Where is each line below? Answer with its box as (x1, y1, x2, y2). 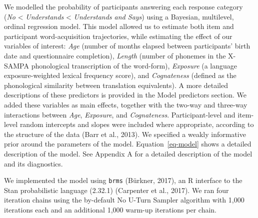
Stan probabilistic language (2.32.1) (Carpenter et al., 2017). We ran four (4, 184, 229, 195)
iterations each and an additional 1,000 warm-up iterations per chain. (4, 204, 217, 214)
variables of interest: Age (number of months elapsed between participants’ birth (4, 40, 250, 51)
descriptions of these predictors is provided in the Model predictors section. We (4, 89, 246, 100)
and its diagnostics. (4, 158, 63, 168)
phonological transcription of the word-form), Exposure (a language (31, 60, 237, 70)
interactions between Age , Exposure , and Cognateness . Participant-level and (4, 109, 235, 119)
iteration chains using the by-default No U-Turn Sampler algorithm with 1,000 (4, 194, 244, 205)
